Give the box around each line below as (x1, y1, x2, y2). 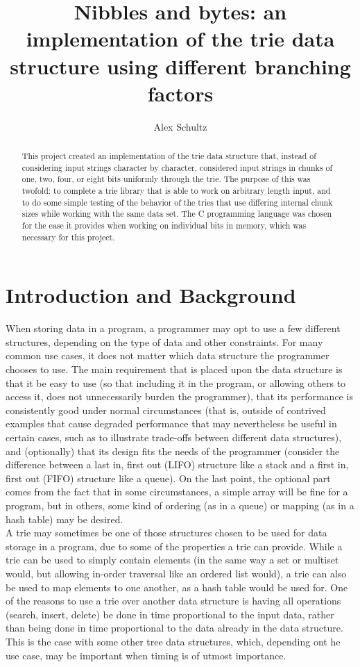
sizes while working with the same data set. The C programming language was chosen (22, 208, 332, 220)
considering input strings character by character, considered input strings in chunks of (22, 161, 333, 173)
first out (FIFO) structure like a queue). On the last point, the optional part (6, 470, 331, 485)
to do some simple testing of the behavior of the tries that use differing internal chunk (22, 196, 333, 208)
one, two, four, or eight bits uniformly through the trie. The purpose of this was (22, 173, 311, 185)
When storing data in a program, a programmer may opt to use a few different (6, 321, 341, 336)
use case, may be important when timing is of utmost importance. (6, 648, 286, 662)
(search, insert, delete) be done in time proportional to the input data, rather (6, 607, 334, 621)
